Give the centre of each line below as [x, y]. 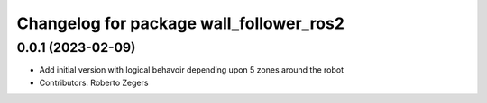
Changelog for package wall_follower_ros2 [180, 23]
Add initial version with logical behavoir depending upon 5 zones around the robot [192, 70]
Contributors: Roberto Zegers [94, 82]
